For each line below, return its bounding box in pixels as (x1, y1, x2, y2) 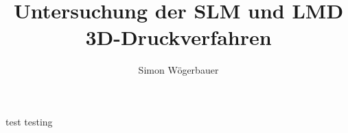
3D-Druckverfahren (85, 23, 272, 51)
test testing (5, 114, 53, 128)
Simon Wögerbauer (138, 63, 219, 77)
